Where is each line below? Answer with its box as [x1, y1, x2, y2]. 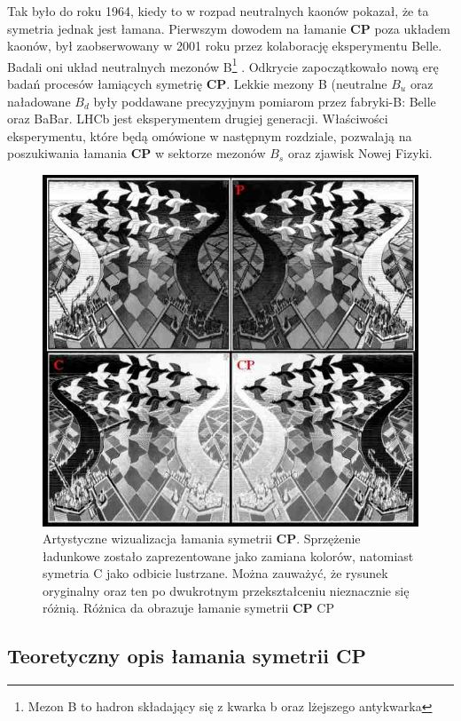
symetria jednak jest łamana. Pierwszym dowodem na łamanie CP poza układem [7, 19, 451, 37]
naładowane [7, 91, 71, 110]
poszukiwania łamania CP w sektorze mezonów [7, 144, 266, 162]
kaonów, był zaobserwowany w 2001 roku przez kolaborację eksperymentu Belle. [7, 36, 442, 55]
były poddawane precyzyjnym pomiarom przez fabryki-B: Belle [93, 91, 436, 110]
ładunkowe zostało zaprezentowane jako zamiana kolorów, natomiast [43, 546, 414, 565]
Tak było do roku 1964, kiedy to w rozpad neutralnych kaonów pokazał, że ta [7, 2, 429, 20]
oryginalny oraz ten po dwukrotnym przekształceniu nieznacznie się [43, 581, 410, 599]
